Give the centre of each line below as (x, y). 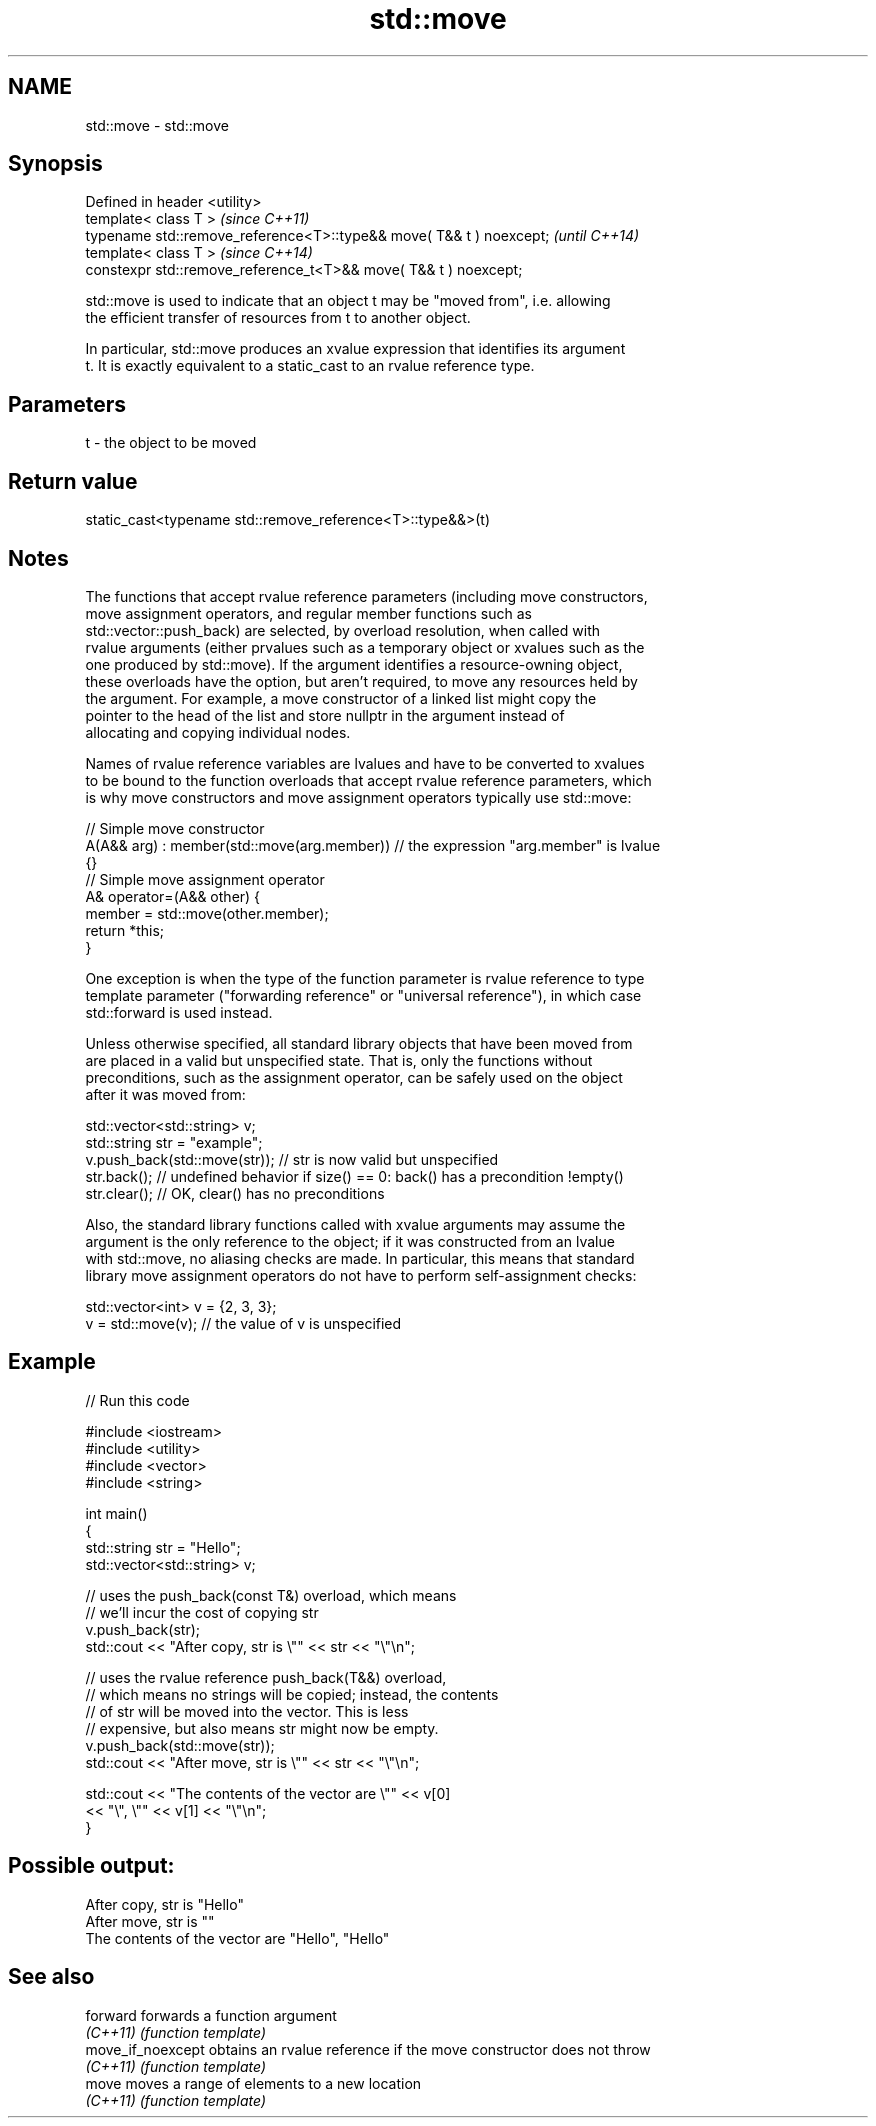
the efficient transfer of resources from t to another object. (278, 318)
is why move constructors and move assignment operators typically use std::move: (358, 797)
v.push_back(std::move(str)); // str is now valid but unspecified (292, 1159)
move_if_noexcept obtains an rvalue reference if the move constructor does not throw (368, 2049)
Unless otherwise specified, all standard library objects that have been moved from (359, 1043)
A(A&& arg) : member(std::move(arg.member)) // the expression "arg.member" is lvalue (373, 845)
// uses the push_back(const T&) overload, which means (271, 1595)
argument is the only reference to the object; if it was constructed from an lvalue (350, 1241)
